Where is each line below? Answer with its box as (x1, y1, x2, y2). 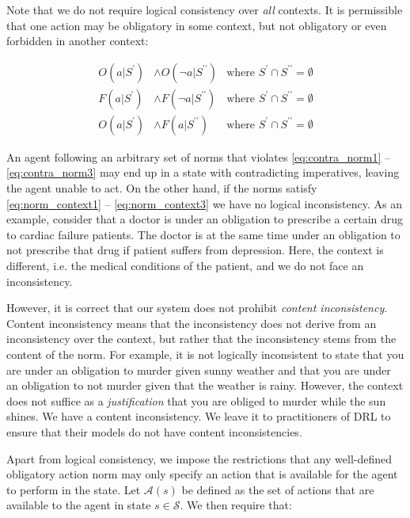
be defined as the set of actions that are (181, 481, 374, 497)
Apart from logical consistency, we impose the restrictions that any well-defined (6, 450, 393, 467)
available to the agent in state (6, 497, 151, 513)
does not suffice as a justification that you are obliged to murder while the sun (6, 392, 386, 409)
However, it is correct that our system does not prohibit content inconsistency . (6, 299, 388, 316)
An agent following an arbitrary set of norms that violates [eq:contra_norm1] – (6, 148, 391, 165)
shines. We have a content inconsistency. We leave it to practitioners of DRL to (6, 408, 391, 425)
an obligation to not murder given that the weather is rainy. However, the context (6, 377, 404, 394)
